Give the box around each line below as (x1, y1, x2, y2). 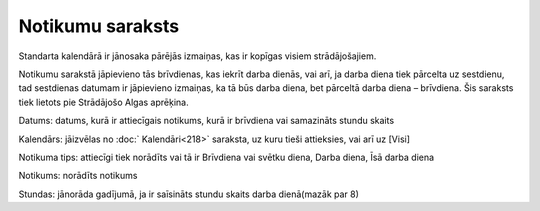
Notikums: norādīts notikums (18, 170, 138, 182)
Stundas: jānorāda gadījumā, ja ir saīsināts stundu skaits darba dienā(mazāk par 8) (18, 188, 360, 200)
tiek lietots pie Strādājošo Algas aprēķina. (18, 96, 189, 108)
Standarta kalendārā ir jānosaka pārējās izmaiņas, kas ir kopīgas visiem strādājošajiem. (18, 50, 377, 62)
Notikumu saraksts (18, 15, 180, 37)
